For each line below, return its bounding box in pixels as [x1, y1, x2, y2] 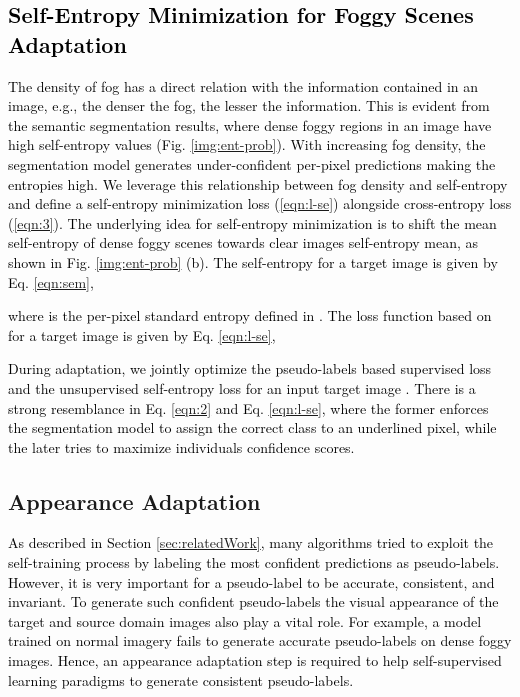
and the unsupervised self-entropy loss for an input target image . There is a [8, 377, 476, 398]
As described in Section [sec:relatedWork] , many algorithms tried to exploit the [8, 532, 494, 553]
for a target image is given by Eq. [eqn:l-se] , [8, 324, 276, 345]
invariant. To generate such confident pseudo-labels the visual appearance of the [8, 591, 499, 612]
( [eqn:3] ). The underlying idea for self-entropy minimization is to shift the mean [8, 212, 497, 233]
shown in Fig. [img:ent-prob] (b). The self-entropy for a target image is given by [8, 251, 498, 272]
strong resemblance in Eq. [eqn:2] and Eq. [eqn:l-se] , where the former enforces [8, 397, 489, 418]
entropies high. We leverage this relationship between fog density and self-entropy [8, 173, 508, 194]
